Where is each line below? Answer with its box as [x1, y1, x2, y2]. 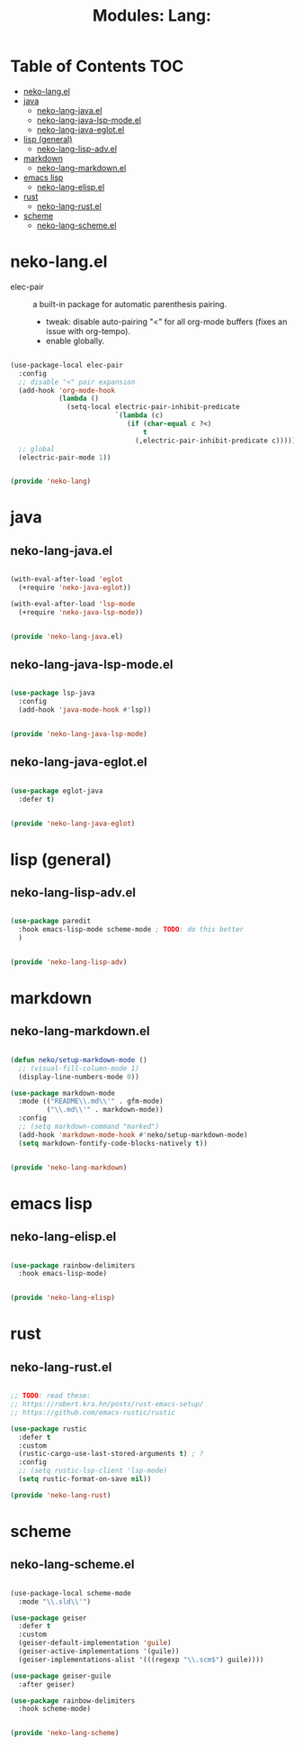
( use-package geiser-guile [10, 1671, 111, 1680]
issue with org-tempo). [45, 325, 131, 336]
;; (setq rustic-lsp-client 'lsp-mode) [18, 1466, 168, 1476]
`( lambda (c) [114, 411, 165, 420]
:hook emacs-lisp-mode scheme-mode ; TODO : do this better [18, 925, 245, 934]
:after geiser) [18, 1679, 76, 1689]
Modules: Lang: [92, 5, 212, 26]
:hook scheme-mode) [18, 1705, 92, 1714]
